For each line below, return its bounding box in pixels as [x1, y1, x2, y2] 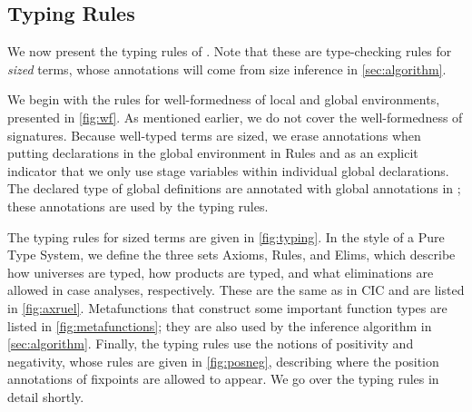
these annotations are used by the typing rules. [7, 196, 269, 215]
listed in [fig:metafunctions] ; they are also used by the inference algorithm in [7, 316, 432, 335]
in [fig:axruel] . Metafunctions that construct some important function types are [7, 298, 447, 317]
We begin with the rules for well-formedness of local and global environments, [7, 90, 440, 109]
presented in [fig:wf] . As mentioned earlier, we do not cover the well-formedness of [7, 107, 463, 126]
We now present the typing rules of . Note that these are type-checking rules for [7, 42, 452, 61]
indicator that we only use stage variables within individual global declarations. [7, 161, 449, 180]
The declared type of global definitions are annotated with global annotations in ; [7, 179, 461, 198]
